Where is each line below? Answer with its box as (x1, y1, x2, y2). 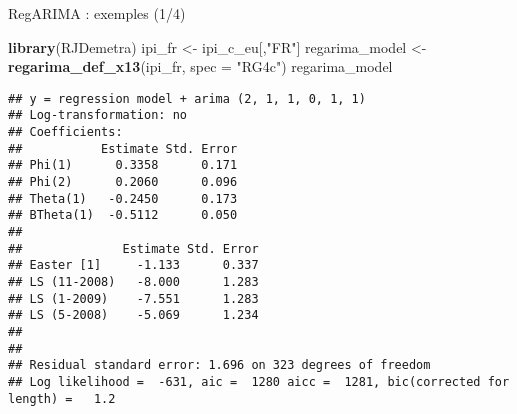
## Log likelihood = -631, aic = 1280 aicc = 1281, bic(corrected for (8, 374, 510, 389)
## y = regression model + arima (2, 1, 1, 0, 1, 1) (8, 91, 366, 106)
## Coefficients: (8, 125, 123, 140)
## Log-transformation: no (8, 108, 187, 123)
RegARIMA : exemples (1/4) (8, 3, 186, 23)
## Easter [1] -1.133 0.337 (8, 258, 259, 273)
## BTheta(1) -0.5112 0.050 (8, 208, 238, 223)
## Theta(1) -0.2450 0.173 (8, 191, 238, 206)
